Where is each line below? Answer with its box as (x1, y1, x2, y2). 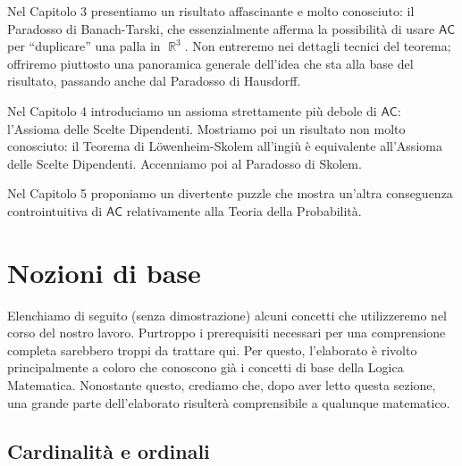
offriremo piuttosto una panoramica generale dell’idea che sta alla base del (7, 54, 414, 72)
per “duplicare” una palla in (7, 37, 161, 55)
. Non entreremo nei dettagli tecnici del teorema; (184, 37, 451, 55)
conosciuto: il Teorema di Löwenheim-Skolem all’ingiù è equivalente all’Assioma (7, 137, 442, 155)
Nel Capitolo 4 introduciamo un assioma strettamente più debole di (7, 101, 377, 120)
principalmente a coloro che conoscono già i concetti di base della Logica (7, 358, 404, 377)
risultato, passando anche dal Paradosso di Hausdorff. (7, 71, 301, 90)
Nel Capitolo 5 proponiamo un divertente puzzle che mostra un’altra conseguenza (7, 184, 453, 203)
